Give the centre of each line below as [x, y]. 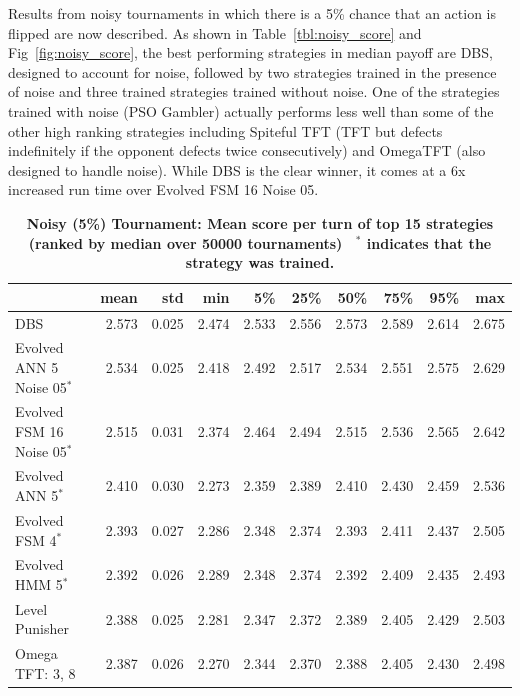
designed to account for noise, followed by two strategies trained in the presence [252, 71]
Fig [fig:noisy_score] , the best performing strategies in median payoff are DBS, [250, 52]
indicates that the [429, 242]
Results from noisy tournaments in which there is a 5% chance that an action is [252, 13]
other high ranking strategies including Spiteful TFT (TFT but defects [225, 130]
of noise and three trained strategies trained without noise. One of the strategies [254, 91]
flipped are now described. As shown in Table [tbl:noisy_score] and [215, 32]
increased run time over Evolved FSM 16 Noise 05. [163, 189]
